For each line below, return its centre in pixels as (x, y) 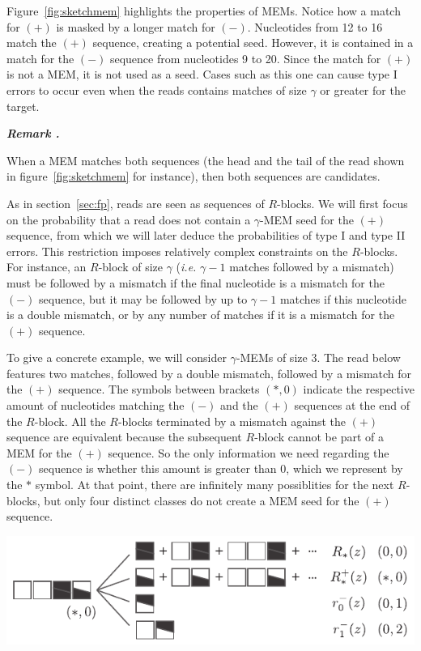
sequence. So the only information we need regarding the (249, 452)
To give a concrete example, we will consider (117, 357)
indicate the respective (359, 389)
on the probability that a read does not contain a (129, 219)
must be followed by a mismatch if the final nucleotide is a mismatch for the (196, 282)
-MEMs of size (272, 357)
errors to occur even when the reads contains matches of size (157, 89)
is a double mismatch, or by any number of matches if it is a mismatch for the (201, 315)
